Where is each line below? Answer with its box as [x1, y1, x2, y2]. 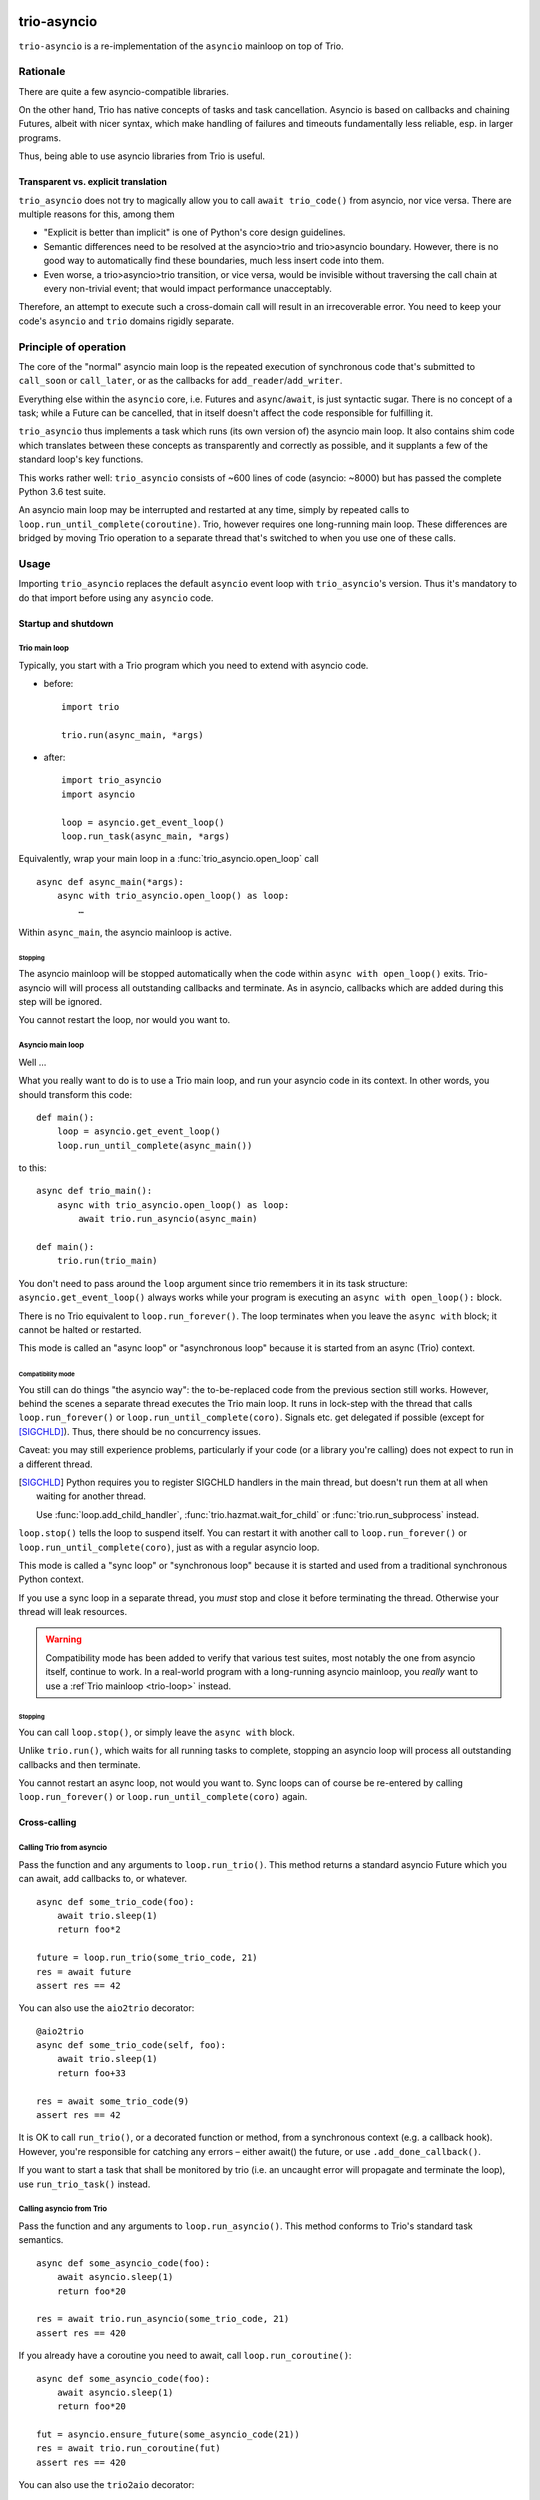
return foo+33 [56, 2067, 127, 2079]
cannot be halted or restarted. [18, 1323, 142, 1335]
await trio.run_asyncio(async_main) [78, 1213, 259, 1225]
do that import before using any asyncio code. [18, 591, 214, 604]
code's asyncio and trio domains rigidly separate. [18, 315, 235, 327]
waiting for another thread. [36, 1490, 147, 1502]
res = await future [36, 1966, 132, 1977]
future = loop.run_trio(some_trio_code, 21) [36, 1952, 259, 1964]
